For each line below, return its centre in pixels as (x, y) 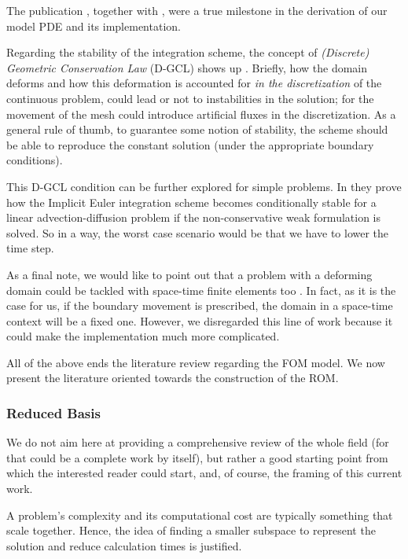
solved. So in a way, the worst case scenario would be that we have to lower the (198, 232)
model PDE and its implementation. (94, 26)
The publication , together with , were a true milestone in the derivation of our (197, 10)
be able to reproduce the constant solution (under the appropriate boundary (190, 144)
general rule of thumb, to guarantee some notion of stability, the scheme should (197, 129)
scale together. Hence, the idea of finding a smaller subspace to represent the (191, 530)
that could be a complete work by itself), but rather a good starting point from (197, 457)
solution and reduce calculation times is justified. (124, 545)
